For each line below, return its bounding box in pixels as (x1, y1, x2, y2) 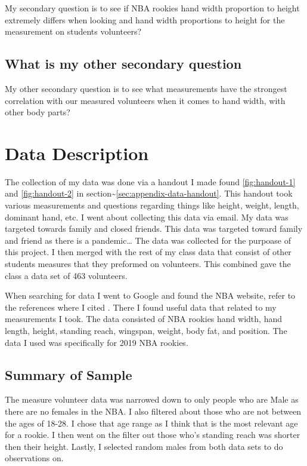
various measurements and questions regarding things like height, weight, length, (5, 199, 299, 211)
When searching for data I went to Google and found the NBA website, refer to (5, 289, 296, 302)
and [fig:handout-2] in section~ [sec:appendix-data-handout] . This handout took (5, 187, 293, 200)
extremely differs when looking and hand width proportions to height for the (5, 13, 285, 26)
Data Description (5, 140, 149, 165)
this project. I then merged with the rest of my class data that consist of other (5, 246, 292, 258)
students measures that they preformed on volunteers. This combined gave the (5, 257, 291, 270)
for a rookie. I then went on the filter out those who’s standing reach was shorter (5, 428, 300, 441)
